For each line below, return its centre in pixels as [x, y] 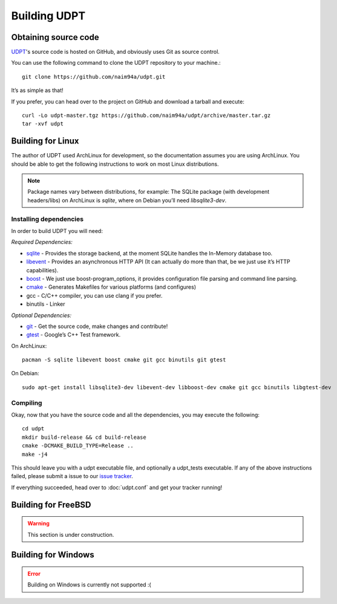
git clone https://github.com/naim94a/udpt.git [94, 77]
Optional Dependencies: [41, 315]
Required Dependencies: [42, 242]
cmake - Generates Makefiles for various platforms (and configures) [111, 287]
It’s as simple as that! [37, 90]
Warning [38, 524]
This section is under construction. [71, 534]
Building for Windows [53, 555]
